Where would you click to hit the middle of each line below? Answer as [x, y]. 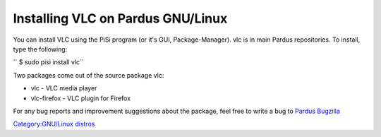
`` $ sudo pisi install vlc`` [48, 62]
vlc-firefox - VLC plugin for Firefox [80, 98]
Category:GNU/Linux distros [54, 124]
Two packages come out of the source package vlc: [89, 75]
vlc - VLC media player [64, 88]
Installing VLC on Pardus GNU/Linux [120, 18]
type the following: [40, 49]
